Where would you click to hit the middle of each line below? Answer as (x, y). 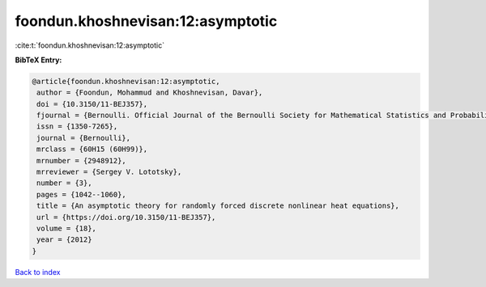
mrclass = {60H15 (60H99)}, (92, 149)
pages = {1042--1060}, (82, 194)
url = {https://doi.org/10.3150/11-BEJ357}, (126, 217)
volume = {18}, (67, 228)
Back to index (38, 272)
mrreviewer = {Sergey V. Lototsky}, (109, 172)
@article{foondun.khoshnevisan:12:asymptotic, (126, 81)
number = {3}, (64, 183)
